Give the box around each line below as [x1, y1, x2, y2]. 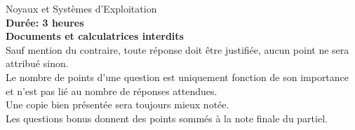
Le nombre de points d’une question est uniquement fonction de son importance [6, 69, 349, 84]
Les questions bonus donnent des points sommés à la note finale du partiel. [6, 110, 328, 125]
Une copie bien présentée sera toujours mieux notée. [6, 97, 229, 112]
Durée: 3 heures [6, 15, 84, 29]
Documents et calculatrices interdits [6, 29, 184, 43]
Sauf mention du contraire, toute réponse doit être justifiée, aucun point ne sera [6, 42, 349, 57]
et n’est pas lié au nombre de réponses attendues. [6, 83, 217, 98]
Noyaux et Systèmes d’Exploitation [6, 1, 157, 15]
